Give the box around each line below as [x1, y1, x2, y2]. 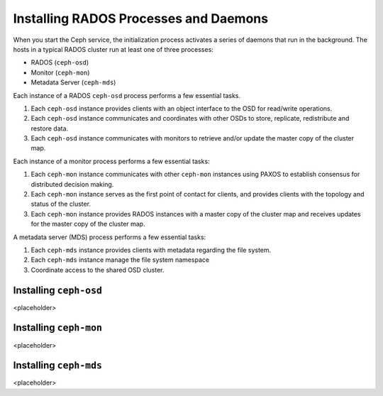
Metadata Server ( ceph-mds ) [30, 78, 116, 87]
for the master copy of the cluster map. [30, 220, 145, 229]
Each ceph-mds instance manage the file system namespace [30, 255, 209, 264]
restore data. [30, 124, 69, 133]
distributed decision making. [30, 180, 114, 188]
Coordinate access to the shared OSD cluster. [30, 265, 165, 274]
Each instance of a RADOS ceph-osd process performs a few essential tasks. [13, 91, 241, 99]
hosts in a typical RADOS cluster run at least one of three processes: [13, 45, 214, 53]
